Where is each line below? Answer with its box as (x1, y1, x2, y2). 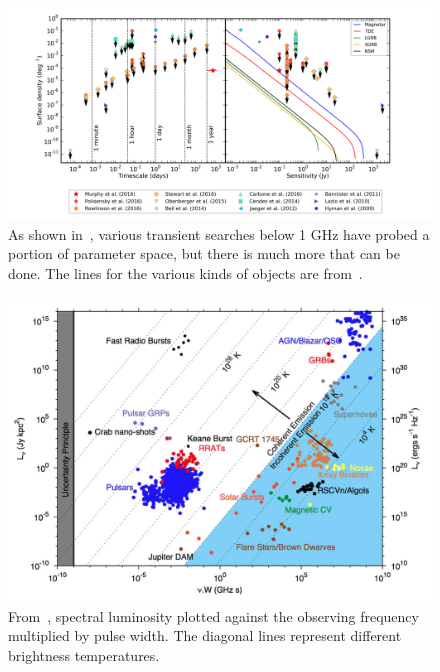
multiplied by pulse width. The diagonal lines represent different (8, 625, 402, 646)
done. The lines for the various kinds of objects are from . (8, 262, 363, 283)
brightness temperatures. (8, 644, 160, 665)
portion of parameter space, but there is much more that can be (8, 243, 400, 264)
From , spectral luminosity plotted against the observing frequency (8, 605, 419, 626)
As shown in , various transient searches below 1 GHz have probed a (8, 223, 430, 244)
